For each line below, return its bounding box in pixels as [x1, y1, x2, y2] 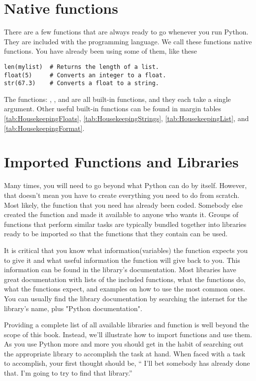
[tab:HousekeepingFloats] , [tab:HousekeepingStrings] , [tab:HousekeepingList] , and [4, 113, 249, 124]
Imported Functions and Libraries [4, 152, 239, 172]
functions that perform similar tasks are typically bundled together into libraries [4, 219, 247, 229]
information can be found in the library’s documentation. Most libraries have [4, 264, 236, 275]
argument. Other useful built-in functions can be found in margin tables [4, 103, 222, 114]
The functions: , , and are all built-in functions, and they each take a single [4, 94, 231, 104]
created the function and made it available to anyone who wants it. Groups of [4, 209, 238, 220]
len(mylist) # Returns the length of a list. [4, 63, 159, 70]
